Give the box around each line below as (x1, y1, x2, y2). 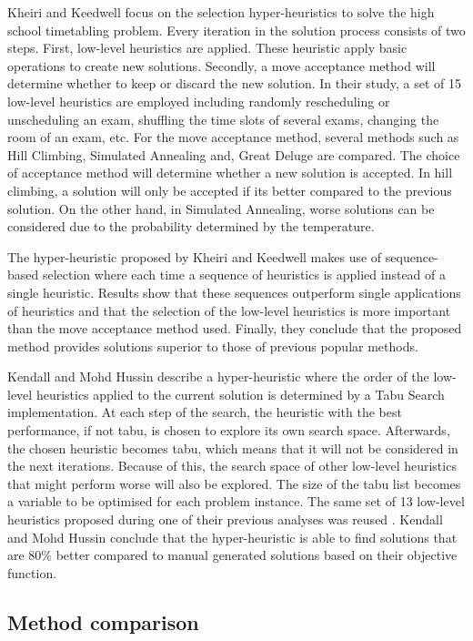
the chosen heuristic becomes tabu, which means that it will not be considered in (7, 438, 458, 457)
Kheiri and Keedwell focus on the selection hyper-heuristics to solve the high (7, 3, 435, 21)
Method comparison (7, 607, 199, 636)
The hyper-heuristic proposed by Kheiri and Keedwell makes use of (7, 247, 382, 266)
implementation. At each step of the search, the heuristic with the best (7, 402, 402, 422)
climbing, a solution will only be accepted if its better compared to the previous (7, 180, 452, 199)
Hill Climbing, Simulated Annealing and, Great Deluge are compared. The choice (7, 145, 460, 164)
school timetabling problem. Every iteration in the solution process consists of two (7, 20, 466, 39)
